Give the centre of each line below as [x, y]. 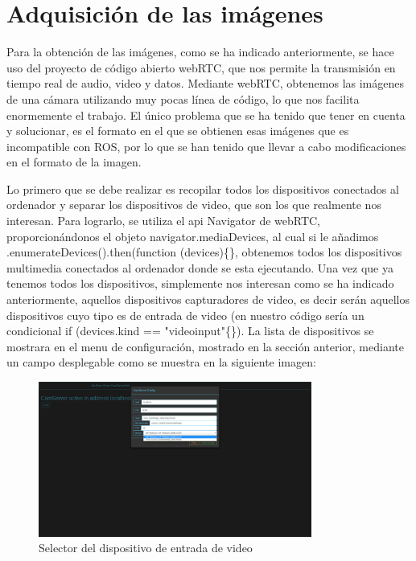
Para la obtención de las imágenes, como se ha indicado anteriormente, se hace [200, 52]
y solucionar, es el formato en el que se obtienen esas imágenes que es [178, 131]
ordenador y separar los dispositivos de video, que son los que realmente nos [194, 205]
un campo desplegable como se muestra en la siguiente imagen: [161, 362]
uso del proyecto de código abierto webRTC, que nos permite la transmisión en [201, 67]
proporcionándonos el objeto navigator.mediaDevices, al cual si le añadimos [193, 236]
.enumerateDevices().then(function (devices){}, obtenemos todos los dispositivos [204, 252]
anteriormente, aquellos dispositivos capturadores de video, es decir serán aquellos [208, 299]
